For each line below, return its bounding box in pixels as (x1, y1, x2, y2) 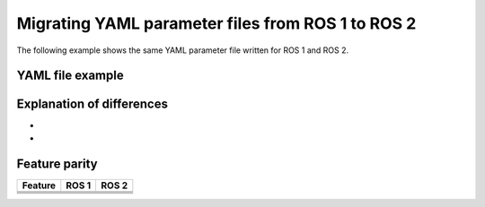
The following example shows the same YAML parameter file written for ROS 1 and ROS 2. (16, 45, 349, 56)
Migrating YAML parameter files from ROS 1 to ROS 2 (16, 13, 417, 33)
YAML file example (16, 68, 125, 83)
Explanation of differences (16, 97, 168, 112)
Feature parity (16, 156, 98, 171)
